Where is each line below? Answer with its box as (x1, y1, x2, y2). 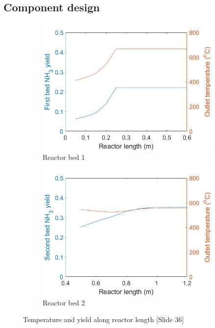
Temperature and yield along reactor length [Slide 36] (23, 314, 184, 324)
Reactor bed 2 (43, 297, 85, 307)
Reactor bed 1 (43, 151, 85, 162)
